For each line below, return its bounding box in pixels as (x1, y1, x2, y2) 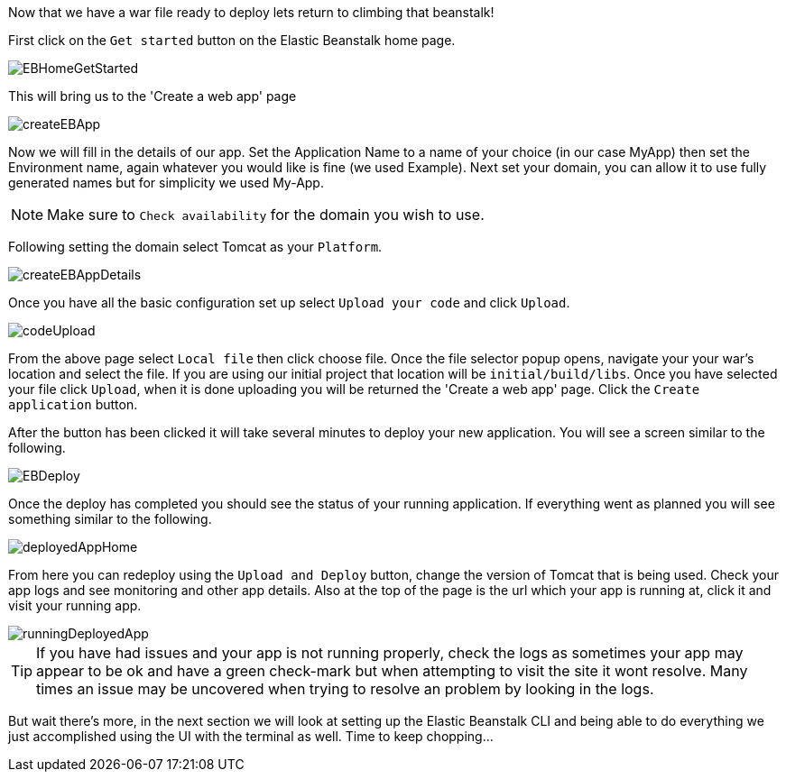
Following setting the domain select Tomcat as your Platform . (8, 239, 383, 254)
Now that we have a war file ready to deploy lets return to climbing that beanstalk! (8, 5, 495, 20)
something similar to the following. (8, 511, 212, 527)
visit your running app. (8, 598, 142, 613)
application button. (8, 397, 138, 412)
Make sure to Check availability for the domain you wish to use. (47, 206, 485, 224)
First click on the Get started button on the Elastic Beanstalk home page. (8, 32, 456, 48)
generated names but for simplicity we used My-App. (8, 175, 324, 190)
